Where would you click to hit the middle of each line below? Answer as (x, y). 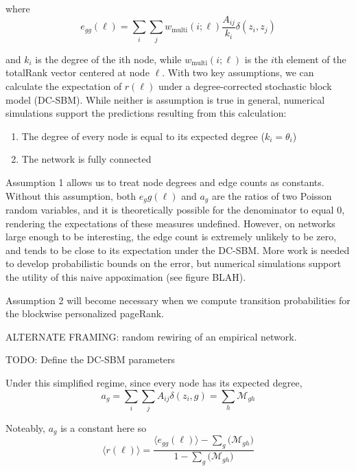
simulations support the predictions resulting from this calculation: (146, 113)
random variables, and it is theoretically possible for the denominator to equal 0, (175, 210)
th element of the (310, 59)
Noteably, (25, 427)
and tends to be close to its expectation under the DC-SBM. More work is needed (178, 250)
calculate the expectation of (64, 86)
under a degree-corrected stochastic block (245, 86)
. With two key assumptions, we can (238, 72)
